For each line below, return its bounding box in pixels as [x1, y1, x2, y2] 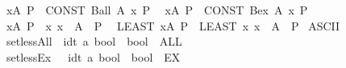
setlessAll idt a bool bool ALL [6, 33, 182, 50]
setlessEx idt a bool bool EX [6, 48, 181, 65]
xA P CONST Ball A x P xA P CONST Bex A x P [6, 2, 308, 18]
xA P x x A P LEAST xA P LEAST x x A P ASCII [6, 17, 340, 34]
